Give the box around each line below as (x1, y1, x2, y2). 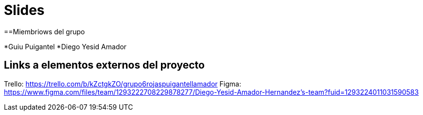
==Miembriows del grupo (4, 27, 85, 36)
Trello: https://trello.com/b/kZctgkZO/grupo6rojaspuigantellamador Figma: (4, 79, 241, 88)
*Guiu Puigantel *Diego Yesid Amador (4, 42, 127, 51)
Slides (4, 2, 45, 18)
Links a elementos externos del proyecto (4, 59, 205, 72)
